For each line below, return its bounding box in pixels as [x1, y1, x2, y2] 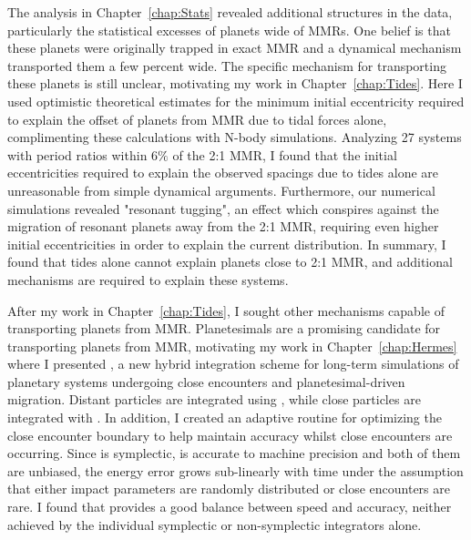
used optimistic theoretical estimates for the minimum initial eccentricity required [7, 91, 465, 110]
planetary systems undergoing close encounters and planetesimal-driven [7, 372, 405, 391]
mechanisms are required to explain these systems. [7, 270, 289, 289]
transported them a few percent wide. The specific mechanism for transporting [7, 56, 446, 75]
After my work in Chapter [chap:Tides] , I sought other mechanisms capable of [7, 301, 445, 320]
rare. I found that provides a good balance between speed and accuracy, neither [7, 497, 452, 516]
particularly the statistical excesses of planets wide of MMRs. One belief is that [7, 20, 451, 39]
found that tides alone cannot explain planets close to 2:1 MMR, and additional [7, 252, 453, 271]
